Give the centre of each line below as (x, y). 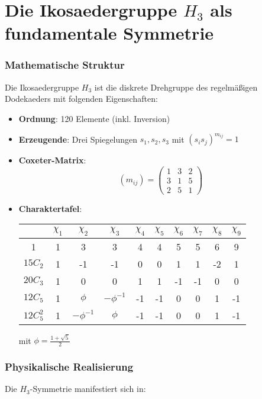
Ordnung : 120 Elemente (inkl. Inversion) (94, 118)
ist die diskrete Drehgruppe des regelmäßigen (176, 87)
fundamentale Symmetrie (109, 33)
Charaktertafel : (50, 208)
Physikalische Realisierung (69, 367)
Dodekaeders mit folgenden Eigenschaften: (81, 99)
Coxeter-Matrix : (52, 160)
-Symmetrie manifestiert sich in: (88, 389)
